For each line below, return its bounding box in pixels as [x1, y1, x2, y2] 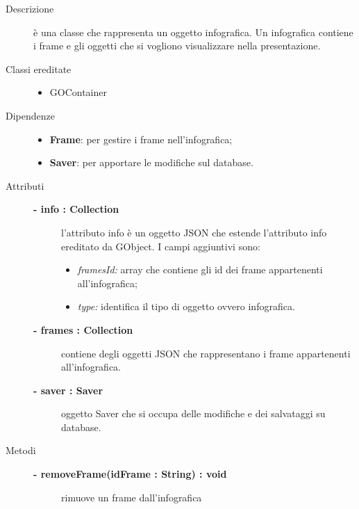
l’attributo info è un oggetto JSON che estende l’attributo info [61, 225, 327, 239]
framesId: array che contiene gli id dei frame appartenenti [77, 262, 323, 277]
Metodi [6, 443, 36, 458]
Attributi [6, 178, 44, 193]
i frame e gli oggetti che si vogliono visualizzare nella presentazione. [33, 38, 321, 53]
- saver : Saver [33, 382, 103, 397]
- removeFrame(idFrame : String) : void [33, 467, 227, 481]
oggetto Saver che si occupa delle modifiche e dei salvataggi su [61, 406, 326, 421]
